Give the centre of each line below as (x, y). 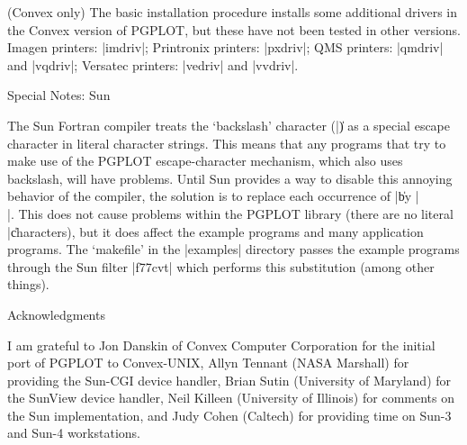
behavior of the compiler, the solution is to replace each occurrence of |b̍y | (213, 196)
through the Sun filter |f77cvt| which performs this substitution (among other (221, 266)
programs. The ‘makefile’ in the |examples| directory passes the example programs (233, 249)
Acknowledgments (56, 314)
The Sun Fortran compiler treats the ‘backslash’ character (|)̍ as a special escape (229, 125)
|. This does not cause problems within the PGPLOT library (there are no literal (230, 213)
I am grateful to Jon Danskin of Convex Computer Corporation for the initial (221, 345)
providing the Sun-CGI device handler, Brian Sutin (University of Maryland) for (229, 380)
